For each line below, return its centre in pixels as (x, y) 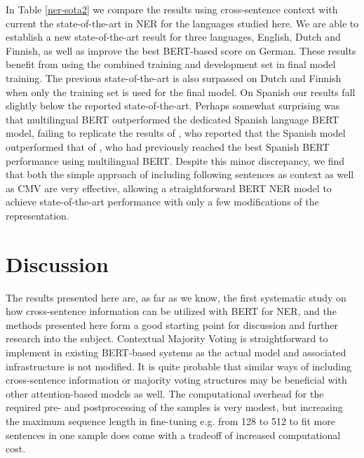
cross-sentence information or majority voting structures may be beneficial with (176, 380)
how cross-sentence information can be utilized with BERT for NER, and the (171, 311)
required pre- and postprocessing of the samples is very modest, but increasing (174, 407)
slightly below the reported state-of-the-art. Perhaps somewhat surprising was (173, 106)
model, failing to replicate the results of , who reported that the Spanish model (176, 133)
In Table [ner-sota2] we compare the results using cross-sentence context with (172, 9)
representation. (38, 215)
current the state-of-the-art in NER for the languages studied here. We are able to (182, 23)
